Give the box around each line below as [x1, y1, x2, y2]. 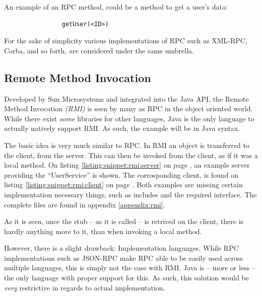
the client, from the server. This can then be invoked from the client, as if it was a [4, 150, 258, 160]
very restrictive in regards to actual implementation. [4, 282, 165, 292]
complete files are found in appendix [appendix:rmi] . [4, 199, 165, 209]
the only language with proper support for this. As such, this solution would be [4, 272, 249, 283]
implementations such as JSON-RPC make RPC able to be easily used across [4, 252, 243, 263]
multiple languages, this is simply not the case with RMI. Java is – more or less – [4, 262, 255, 273]
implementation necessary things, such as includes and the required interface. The [4, 189, 257, 199]
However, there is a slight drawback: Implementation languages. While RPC [4, 243, 239, 253]
